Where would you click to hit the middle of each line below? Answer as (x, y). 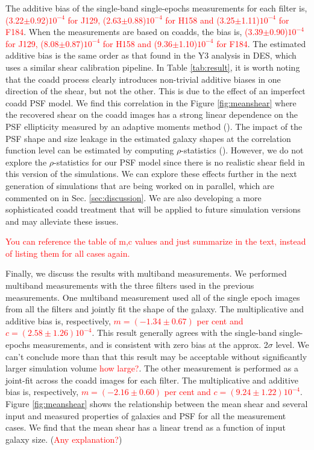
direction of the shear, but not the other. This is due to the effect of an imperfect (155, 91)
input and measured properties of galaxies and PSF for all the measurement (146, 415)
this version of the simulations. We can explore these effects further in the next (151, 174)
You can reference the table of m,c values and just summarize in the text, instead (156, 241)
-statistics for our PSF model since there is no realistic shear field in (179, 162)
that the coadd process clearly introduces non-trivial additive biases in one (143, 79)
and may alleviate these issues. (62, 221)
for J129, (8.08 (32, 43)
